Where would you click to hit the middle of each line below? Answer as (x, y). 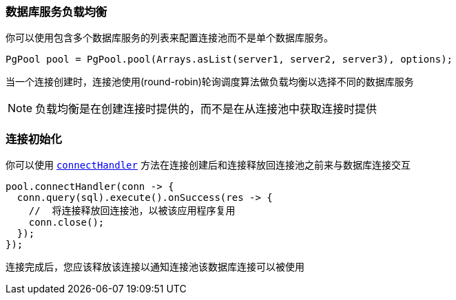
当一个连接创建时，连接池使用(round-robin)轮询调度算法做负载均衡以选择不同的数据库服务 (210, 82)
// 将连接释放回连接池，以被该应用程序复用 (132, 211)
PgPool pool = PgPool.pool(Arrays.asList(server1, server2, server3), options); (229, 60)
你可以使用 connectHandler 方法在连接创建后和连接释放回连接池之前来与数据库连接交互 (208, 165)
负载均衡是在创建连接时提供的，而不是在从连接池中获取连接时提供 (206, 109)
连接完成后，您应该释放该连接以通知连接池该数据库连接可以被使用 (155, 267)
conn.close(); (66, 223)
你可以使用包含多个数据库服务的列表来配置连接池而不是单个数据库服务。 (169, 38)
